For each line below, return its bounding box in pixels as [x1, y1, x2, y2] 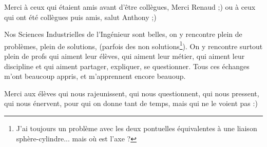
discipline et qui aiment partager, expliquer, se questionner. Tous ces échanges [4, 60, 250, 71]
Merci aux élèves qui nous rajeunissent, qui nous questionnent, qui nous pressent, [4, 88, 259, 98]
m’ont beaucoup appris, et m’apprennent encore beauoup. [4, 71, 186, 81]
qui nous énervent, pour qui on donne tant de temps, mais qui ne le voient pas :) [4, 98, 258, 109]
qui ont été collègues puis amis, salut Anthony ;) [4, 11, 157, 22]
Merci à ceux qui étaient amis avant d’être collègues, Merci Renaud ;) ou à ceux [4, 2, 256, 12]
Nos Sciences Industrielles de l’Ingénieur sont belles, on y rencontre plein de [4, 29, 242, 39]
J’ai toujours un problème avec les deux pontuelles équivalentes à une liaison [16, 123, 257, 133]
